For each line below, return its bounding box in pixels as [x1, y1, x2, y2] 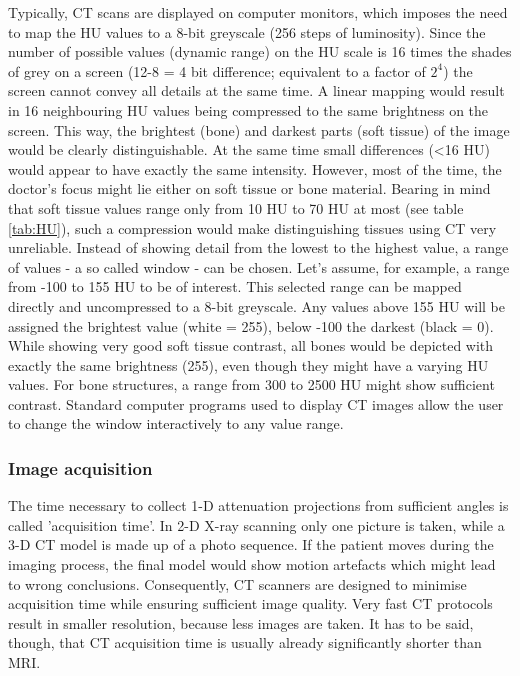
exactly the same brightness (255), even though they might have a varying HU [8, 354, 489, 375]
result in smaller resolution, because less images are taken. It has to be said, [8, 612, 474, 633]
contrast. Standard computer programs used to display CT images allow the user [8, 393, 504, 414]
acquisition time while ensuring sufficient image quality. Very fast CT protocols [8, 593, 493, 614]
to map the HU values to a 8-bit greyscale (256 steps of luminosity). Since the [8, 21, 486, 42]
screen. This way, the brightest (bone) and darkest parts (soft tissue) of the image [8, 119, 510, 140]
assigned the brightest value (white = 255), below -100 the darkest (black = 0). [8, 315, 494, 336]
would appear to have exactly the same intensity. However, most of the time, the [8, 158, 502, 179]
